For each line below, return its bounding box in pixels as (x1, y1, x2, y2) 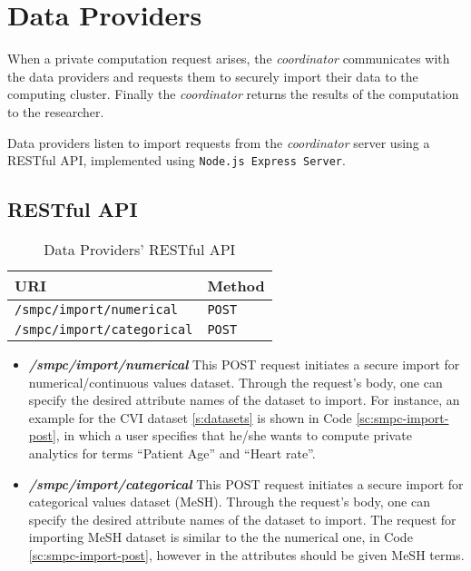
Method (207, 274, 265, 296)
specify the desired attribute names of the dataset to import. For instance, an (28, 390, 460, 409)
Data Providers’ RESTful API (44, 238, 236, 260)
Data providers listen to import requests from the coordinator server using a (7, 133, 430, 152)
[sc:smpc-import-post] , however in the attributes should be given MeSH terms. (28, 545, 465, 564)
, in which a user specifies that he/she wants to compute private (55, 426, 412, 445)
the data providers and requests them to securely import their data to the (7, 66, 418, 85)
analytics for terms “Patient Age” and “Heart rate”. (28, 443, 316, 462)
